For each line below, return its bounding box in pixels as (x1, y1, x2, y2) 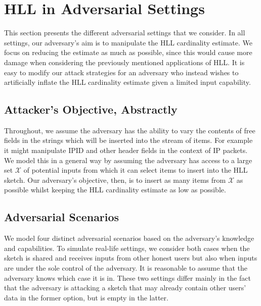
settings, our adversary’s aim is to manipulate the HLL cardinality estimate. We (4, 37, 252, 47)
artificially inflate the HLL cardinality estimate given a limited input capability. (4, 77, 251, 87)
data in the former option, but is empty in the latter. (4, 292, 168, 302)
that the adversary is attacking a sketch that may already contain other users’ (4, 282, 246, 293)
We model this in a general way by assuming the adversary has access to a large (4, 155, 252, 165)
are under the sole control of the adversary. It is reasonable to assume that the (4, 263, 247, 273)
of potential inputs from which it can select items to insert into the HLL (23, 165, 248, 175)
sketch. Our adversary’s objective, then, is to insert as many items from (4, 174, 226, 185)
